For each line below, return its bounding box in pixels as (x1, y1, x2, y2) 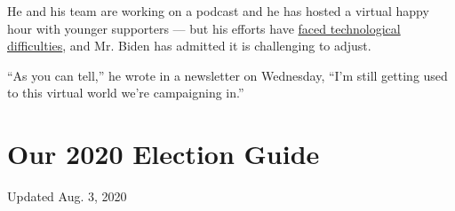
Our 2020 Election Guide (7, 136, 320, 172)
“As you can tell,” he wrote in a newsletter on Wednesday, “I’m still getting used (7, 66, 448, 84)
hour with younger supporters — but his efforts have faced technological (7, 19, 401, 37)
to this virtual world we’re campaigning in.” (7, 83, 244, 102)
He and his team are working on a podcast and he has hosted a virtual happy (7, 2, 429, 20)
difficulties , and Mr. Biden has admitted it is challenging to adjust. (7, 36, 371, 55)
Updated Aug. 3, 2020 (7, 187, 127, 206)
